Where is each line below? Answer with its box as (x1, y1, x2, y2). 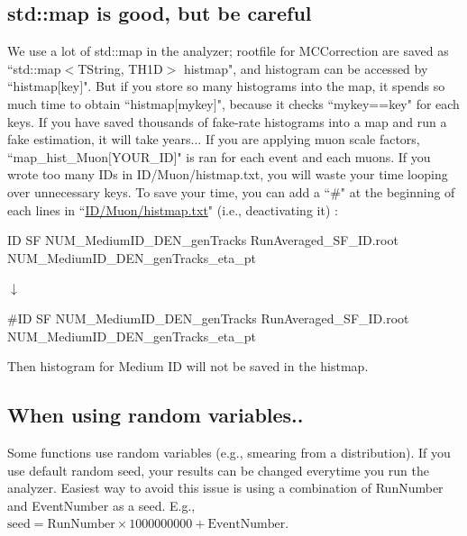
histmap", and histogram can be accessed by (183, 59, 428, 77)
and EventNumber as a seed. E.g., (7, 495, 196, 514)
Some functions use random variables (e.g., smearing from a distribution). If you (7, 442, 451, 461)
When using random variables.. (7, 401, 304, 429)
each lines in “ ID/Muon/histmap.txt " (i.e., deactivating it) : (7, 200, 338, 219)
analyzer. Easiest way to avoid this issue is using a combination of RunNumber (7, 478, 444, 497)
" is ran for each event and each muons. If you (177, 147, 431, 166)
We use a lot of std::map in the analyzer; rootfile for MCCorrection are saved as (7, 41, 449, 60)
